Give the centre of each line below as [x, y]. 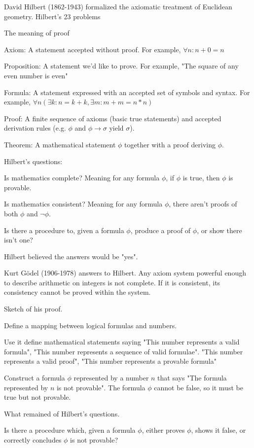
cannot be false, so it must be [199, 387]
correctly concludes [33, 440]
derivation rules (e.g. [35, 128]
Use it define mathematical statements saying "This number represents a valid [122, 342]
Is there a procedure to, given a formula [64, 230]
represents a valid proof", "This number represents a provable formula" [110, 361]
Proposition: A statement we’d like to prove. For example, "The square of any [121, 66]
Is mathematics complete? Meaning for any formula [82, 178]
